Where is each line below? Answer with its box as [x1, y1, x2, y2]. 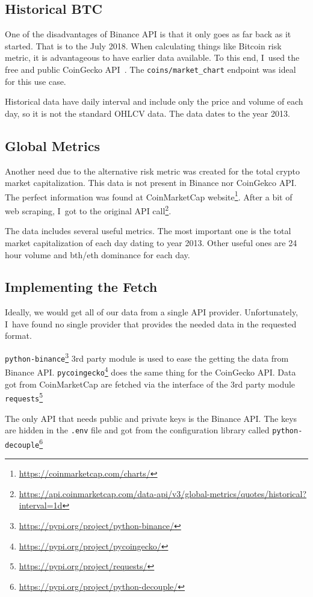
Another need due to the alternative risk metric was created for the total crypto [5, 164, 300, 177]
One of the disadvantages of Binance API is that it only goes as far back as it [5, 28, 291, 40]
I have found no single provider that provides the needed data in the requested [5, 317, 297, 330]
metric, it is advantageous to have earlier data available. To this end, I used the [5, 51, 300, 64]
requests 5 [5, 390, 43, 403]
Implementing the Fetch [5, 277, 158, 296]
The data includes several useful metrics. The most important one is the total [5, 224, 291, 237]
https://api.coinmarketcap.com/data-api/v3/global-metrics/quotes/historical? [19, 487, 307, 500]
